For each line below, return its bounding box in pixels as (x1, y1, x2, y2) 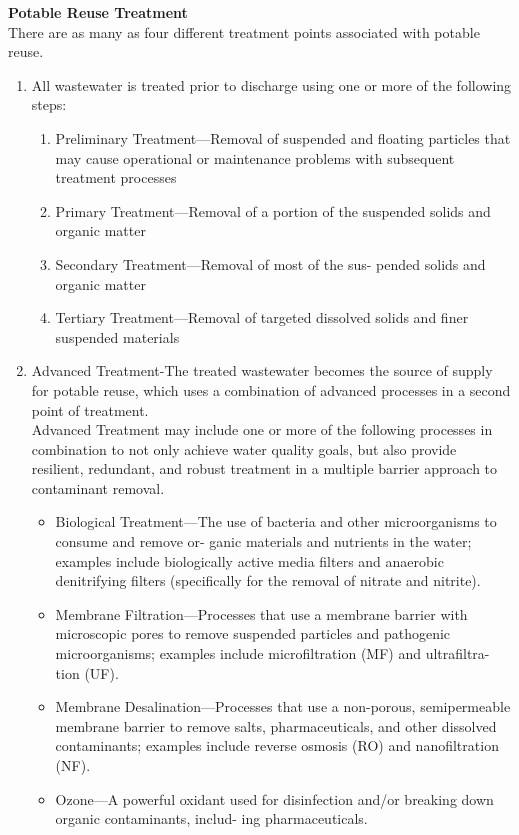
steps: (31, 94, 67, 115)
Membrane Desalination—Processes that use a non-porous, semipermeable (55, 696, 511, 717)
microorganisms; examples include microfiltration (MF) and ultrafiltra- (55, 643, 490, 664)
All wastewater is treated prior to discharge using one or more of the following (31, 74, 512, 95)
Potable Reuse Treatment (8, 2, 188, 22)
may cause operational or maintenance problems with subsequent (55, 147, 455, 168)
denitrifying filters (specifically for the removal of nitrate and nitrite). (55, 570, 481, 591)
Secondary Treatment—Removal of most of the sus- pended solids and (55, 253, 486, 274)
